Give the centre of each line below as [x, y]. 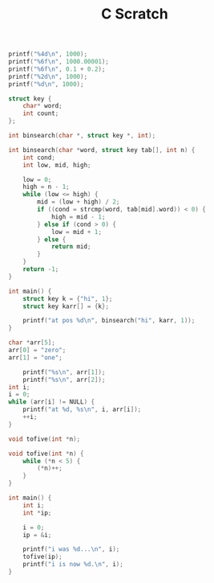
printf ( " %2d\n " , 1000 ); [48, 76]
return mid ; [71, 247]
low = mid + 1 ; [77, 232]
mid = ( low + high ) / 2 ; [79, 202]
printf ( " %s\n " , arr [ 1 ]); [64, 372]
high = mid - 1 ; [78, 217]
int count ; [41, 113]
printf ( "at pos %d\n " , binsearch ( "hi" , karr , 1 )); [109, 321]
